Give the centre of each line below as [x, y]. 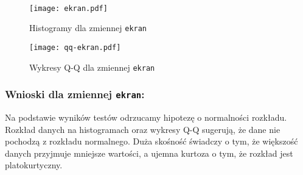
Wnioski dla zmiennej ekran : [75, 94]
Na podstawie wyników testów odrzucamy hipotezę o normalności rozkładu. [146, 117]
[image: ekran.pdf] [68, 8]
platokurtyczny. [34, 165]
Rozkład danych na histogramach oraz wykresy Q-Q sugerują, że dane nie [143, 129]
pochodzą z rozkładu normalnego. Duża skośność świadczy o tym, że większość [151, 141]
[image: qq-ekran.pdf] [75, 47]
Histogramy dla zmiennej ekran [88, 28]
